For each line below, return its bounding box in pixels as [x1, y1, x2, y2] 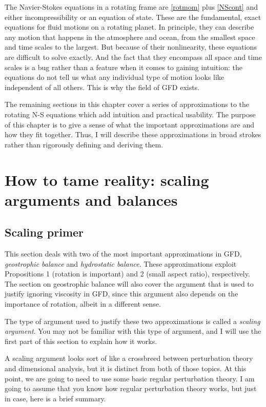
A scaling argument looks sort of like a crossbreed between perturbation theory [5, 353, 253, 363]
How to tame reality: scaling [5, 169, 209, 190]
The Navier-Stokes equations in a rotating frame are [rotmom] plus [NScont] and [5, 2, 258, 12]
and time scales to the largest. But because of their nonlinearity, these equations [5, 41, 257, 52]
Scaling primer [5, 224, 84, 240]
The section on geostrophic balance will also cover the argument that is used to [5, 278, 254, 289]
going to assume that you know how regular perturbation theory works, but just [5, 383, 257, 394]
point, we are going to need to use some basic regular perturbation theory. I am [5, 373, 255, 383]
